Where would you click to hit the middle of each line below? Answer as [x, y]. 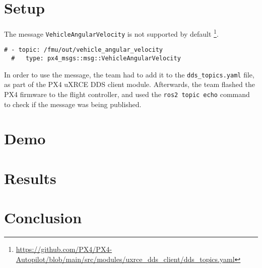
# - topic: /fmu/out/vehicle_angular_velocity [83, 50]
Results [30, 178]
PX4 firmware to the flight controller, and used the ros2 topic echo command [127, 94]
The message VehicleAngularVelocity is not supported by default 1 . [111, 33]
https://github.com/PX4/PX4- [64, 249]
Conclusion [43, 217]
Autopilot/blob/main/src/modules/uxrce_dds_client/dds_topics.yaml [125, 259]
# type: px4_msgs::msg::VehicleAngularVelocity [96, 59]
